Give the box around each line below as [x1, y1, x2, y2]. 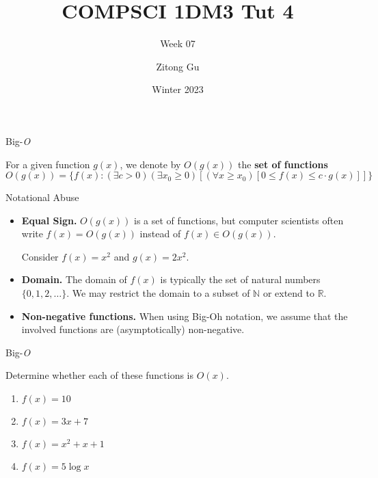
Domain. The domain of [21, 272, 127, 287]
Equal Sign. [21, 213, 77, 227]
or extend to [262, 286, 314, 300]
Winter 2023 [152, 82, 204, 96]
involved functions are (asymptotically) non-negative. [21, 322, 245, 336]
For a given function [5, 157, 90, 171]
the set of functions [238, 157, 328, 171]
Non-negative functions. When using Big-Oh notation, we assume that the [21, 308, 348, 323]
